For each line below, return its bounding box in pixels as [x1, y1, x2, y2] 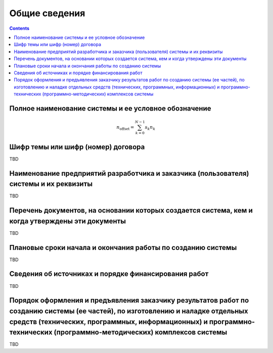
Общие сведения [9, 8, 85, 19]
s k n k [145, 124, 156, 131]
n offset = [116, 124, 134, 131]
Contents [9, 25, 30, 31]
